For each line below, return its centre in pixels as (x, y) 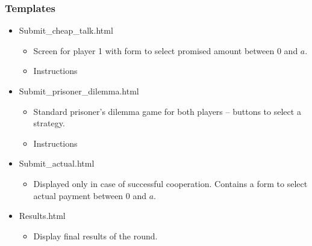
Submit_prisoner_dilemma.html (79, 91)
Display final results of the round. (95, 235)
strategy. (49, 123)
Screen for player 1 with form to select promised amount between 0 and (166, 50)
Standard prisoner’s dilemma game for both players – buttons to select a (167, 111)
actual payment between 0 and (90, 195)
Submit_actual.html (57, 163)
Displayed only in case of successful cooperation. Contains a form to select (170, 183)
